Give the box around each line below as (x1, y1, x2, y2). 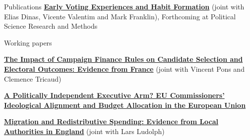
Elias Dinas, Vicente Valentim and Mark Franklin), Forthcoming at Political (4, 11, 236, 21)
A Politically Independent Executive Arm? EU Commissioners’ (4, 90, 225, 100)
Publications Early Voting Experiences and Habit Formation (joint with (4, 1, 245, 11)
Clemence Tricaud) (4, 73, 62, 84)
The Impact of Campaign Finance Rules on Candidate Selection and (4, 54, 243, 64)
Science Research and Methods (4, 21, 98, 31)
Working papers (4, 37, 52, 47)
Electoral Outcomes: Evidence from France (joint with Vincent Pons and (4, 63, 245, 74)
